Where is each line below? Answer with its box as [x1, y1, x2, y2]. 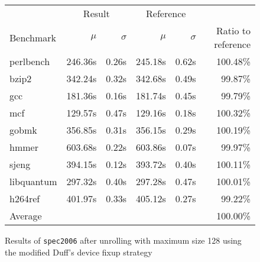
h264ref [9, 192, 40, 205]
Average [9, 209, 42, 222]
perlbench [9, 54, 50, 68]
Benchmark [9, 30, 56, 44]
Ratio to [216, 24, 251, 37]
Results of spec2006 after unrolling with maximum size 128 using [5, 234, 242, 246]
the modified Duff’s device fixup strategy [5, 245, 152, 258]
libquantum [9, 174, 57, 188]
